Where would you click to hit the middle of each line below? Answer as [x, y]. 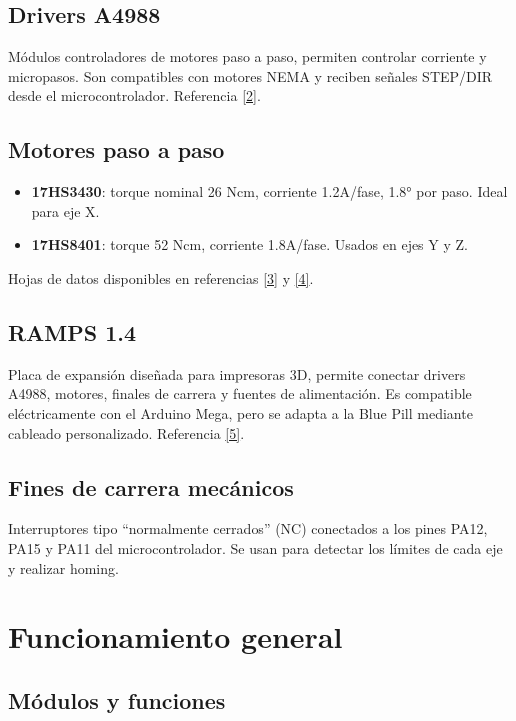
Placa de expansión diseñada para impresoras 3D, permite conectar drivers [237, 373]
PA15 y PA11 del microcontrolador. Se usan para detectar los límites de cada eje [255, 547]
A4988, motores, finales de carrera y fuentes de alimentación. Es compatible [240, 393]
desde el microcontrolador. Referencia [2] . [134, 95]
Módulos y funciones [117, 699]
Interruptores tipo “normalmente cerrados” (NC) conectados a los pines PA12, [248, 528]
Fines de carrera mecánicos [151, 486]
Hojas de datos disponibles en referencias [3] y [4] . [161, 277]
